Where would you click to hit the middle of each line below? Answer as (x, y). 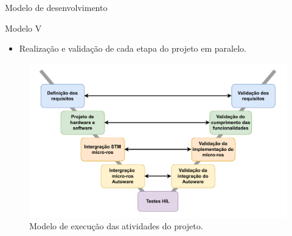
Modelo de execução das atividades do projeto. (116, 226)
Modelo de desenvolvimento (56, 7)
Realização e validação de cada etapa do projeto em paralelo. (133, 48)
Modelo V (23, 28)
